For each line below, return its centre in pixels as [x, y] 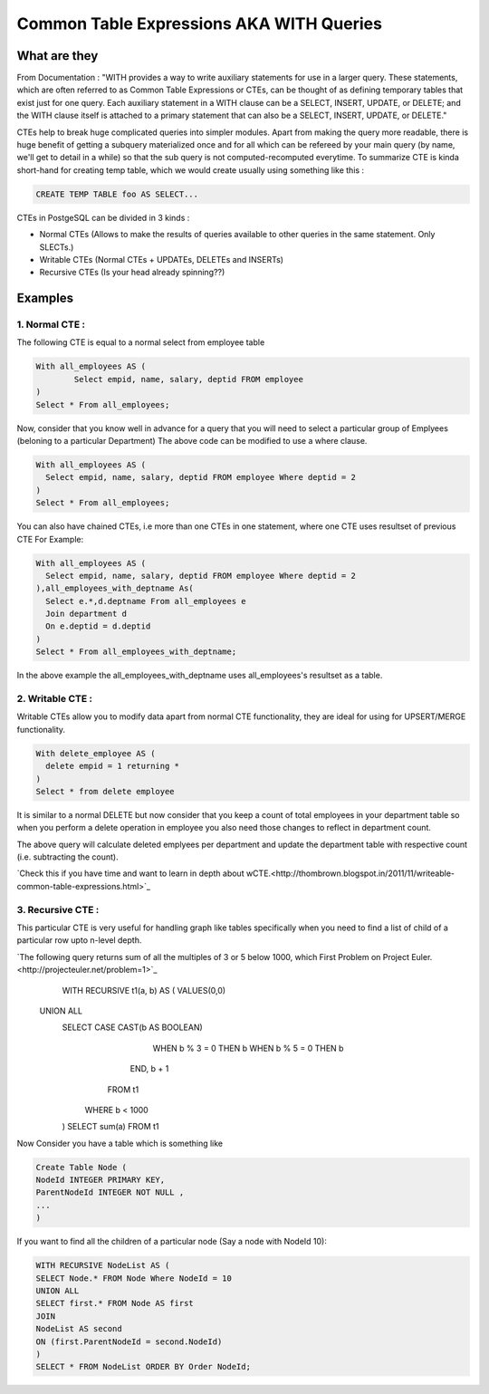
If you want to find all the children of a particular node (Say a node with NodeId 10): [172, 1242]
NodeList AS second [79, 1329]
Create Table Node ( [81, 1167]
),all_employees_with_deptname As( [115, 588]
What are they [58, 56]
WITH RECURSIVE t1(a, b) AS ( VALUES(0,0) [144, 990]
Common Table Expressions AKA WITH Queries [199, 24]
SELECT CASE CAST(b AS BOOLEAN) [132, 1027]
